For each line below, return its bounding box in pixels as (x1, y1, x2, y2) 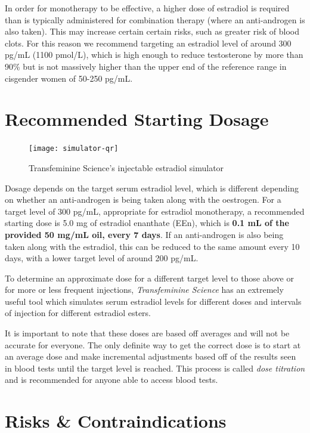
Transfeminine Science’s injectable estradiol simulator (29, 161, 224, 174)
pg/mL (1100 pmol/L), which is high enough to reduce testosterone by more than (5, 48, 303, 61)
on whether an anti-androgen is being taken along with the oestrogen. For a (5, 193, 281, 206)
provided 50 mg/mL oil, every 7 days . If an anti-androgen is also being (5, 228, 284, 240)
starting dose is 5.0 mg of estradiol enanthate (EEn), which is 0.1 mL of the (5, 216, 289, 229)
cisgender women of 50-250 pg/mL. (5, 72, 133, 84)
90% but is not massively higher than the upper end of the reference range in (5, 60, 287, 72)
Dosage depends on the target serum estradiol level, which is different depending (5, 181, 299, 194)
